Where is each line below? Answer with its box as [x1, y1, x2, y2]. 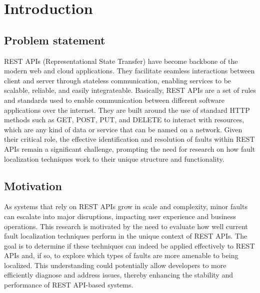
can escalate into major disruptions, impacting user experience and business [4, 211, 236, 221]
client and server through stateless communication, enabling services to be [4, 75, 231, 85]
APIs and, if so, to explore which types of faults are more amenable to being [4, 250, 238, 261]
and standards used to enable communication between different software [4, 94, 225, 105]
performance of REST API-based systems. [4, 280, 133, 290]
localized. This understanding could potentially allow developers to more [4, 260, 226, 270]
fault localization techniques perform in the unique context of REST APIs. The [4, 231, 247, 241]
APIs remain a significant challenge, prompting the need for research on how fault [4, 143, 255, 154]
